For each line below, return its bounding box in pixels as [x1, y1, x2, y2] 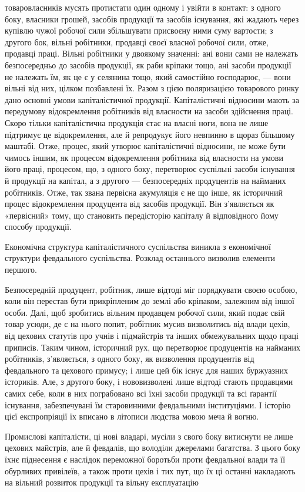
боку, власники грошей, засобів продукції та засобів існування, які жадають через [5, 12, 299, 25]
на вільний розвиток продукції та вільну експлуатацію [5, 476, 199, 488]
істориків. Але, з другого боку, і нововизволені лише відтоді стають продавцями [5, 375, 293, 388]
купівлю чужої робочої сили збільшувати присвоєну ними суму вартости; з [5, 24, 273, 37]
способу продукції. [5, 220, 72, 233]
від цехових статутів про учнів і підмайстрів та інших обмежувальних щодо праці [5, 329, 299, 342]
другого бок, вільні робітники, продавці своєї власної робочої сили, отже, [5, 35, 269, 48]
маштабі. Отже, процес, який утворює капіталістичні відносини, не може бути [5, 140, 286, 152]
